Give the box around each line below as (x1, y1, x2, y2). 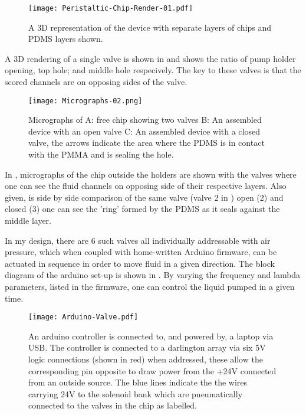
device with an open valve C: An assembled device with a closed (28, 125, 260, 137)
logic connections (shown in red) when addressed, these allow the (28, 353, 263, 365)
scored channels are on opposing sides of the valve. (5, 76, 187, 88)
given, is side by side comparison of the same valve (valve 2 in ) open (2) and (5, 191, 284, 203)
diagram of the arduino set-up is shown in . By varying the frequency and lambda (5, 269, 301, 281)
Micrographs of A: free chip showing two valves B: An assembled (28, 113, 262, 126)
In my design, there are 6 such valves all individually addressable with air (5, 234, 271, 246)
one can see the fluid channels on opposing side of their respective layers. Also (5, 179, 287, 192)
